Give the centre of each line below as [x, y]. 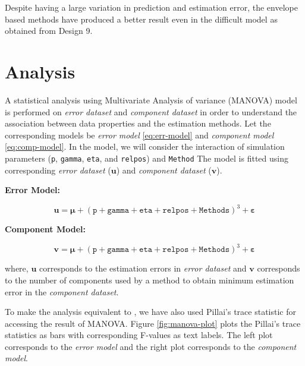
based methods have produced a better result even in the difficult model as [141, 19]
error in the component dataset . [62, 291]
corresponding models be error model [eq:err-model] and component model [139, 135]
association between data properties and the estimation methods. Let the [138, 123]
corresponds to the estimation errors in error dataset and [143, 268]
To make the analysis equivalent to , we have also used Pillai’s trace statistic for [150, 312]
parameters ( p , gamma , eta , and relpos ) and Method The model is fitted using [147, 158]
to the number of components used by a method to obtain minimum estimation [150, 280]
